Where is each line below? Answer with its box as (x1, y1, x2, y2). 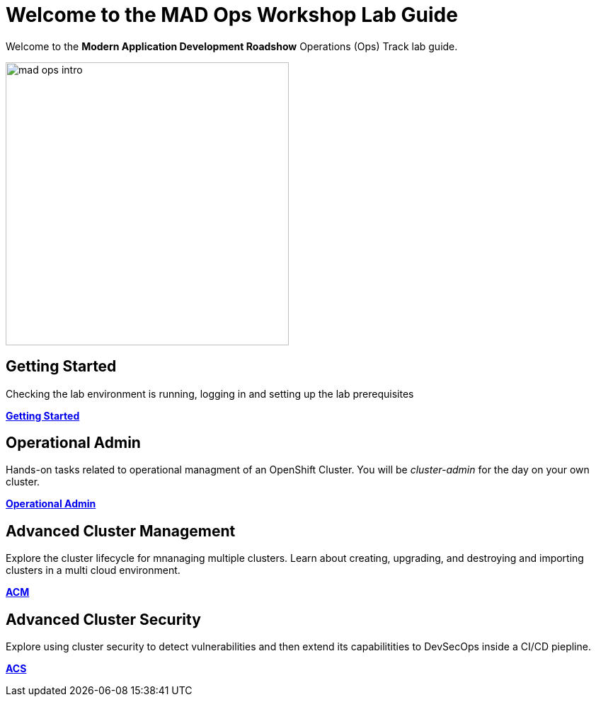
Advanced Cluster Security (6, 610, 201, 628)
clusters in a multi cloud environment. (6, 564, 180, 577)
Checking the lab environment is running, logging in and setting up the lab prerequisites (6, 387, 414, 400)
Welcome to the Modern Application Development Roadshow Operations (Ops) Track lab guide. (6, 40, 458, 52)
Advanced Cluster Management (6, 522, 236, 540)
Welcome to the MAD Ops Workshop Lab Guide (6, 3, 458, 27)
